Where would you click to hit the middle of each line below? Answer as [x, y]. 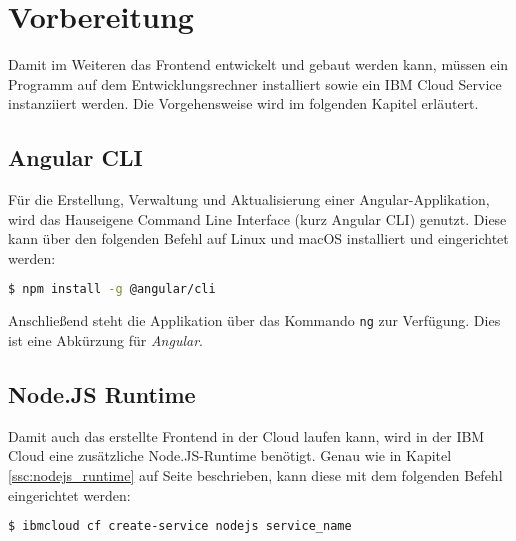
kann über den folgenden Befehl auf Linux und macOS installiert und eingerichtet [258, 238]
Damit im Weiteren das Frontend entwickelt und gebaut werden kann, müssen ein [258, 64]
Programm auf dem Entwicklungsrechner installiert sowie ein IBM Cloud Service [255, 83]
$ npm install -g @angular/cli [112, 289]
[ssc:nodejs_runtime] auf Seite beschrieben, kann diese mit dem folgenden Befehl [255, 475]
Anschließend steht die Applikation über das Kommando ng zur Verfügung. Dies [254, 320]
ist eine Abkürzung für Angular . [105, 340]
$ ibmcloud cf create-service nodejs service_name [180, 526]
